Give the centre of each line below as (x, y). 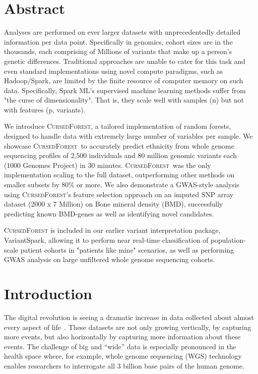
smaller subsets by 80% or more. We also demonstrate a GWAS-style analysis (122, 185)
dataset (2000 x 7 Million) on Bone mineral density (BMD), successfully (114, 204)
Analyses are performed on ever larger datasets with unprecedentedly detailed (122, 32)
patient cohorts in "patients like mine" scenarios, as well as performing (127, 249)
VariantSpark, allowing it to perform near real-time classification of (106, 240)
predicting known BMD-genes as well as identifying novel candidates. (109, 213)
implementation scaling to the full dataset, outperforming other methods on (119, 175)
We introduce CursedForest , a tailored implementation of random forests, (118, 126)
